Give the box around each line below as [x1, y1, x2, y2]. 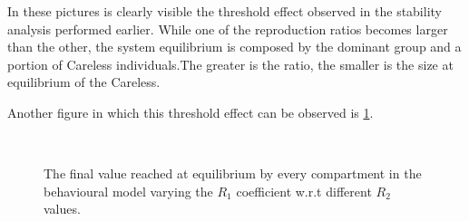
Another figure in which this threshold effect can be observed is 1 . [7, 102, 374, 121]
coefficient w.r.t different [236, 181, 372, 200]
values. [44, 199, 81, 218]
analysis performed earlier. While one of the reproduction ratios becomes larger [7, 19, 448, 38]
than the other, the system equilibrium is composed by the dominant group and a [7, 37, 462, 56]
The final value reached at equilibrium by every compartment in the [44, 164, 422, 183]
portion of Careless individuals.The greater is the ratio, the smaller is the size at [7, 54, 454, 73]
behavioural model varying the [44, 181, 213, 200]
